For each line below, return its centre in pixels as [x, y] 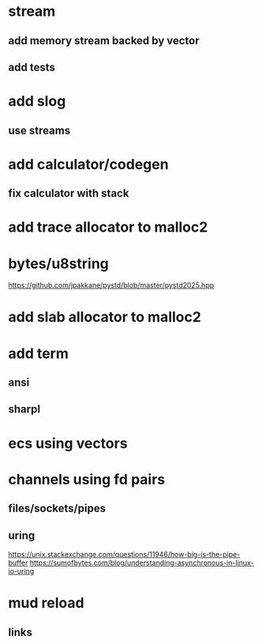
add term [39, 353]
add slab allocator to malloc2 [105, 317]
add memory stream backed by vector [104, 41]
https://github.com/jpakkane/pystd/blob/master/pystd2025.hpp [111, 285]
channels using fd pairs [87, 479]
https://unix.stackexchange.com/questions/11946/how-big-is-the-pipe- [124, 554]
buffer [18, 563]
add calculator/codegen [88, 164]
